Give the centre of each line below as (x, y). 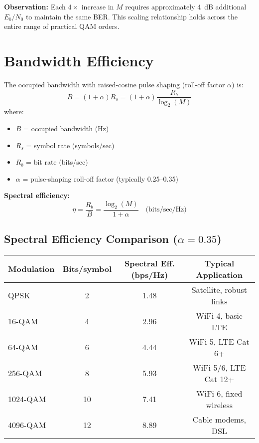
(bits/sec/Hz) (166, 210)
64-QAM (23, 347)
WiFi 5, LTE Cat (219, 341)
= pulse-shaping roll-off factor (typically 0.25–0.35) (100, 178)
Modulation (31, 269)
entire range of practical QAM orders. (62, 26)
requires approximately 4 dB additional (186, 6)
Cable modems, (219, 419)
